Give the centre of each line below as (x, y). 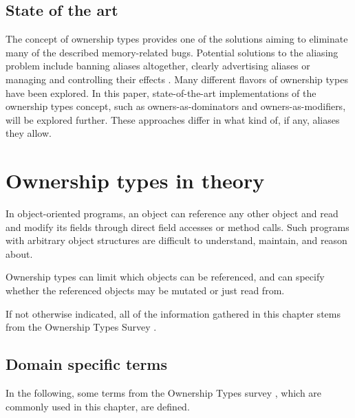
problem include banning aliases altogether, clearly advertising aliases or (158, 66)
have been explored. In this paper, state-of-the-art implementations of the (161, 92)
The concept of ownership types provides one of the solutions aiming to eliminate (177, 39)
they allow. (29, 133)
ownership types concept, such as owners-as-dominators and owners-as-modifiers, (176, 106)
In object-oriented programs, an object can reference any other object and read (172, 213)
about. (19, 253)
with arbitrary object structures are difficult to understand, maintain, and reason (176, 240)
